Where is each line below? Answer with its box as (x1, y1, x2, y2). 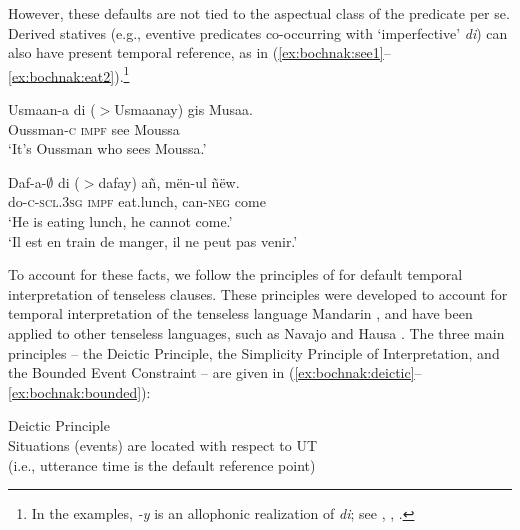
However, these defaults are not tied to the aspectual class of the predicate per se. (8, 3, 510, 23)
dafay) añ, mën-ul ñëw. (98, 171, 240, 192)
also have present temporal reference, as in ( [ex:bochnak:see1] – (8, 42, 391, 63)
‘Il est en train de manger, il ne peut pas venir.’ (8, 230, 298, 251)
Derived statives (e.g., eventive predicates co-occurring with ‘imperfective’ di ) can (8, 22, 508, 43)
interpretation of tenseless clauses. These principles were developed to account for (8, 283, 508, 304)
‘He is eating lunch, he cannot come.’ (8, 211, 233, 231)
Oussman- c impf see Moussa (8, 118, 180, 139)
